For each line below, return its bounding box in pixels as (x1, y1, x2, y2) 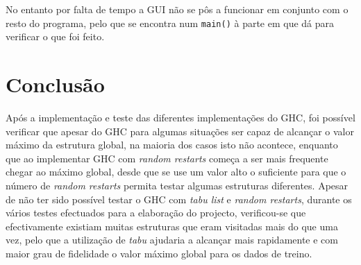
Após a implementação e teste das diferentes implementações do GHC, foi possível (6, 110, 355, 124)
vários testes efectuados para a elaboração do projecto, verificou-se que (6, 205, 306, 220)
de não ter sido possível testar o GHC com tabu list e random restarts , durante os (6, 191, 352, 206)
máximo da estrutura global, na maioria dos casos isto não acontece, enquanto (6, 137, 338, 152)
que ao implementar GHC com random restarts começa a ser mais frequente (6, 151, 328, 165)
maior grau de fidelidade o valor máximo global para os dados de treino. (6, 246, 312, 260)
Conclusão (6, 70, 105, 99)
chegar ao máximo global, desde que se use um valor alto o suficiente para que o (6, 164, 346, 179)
